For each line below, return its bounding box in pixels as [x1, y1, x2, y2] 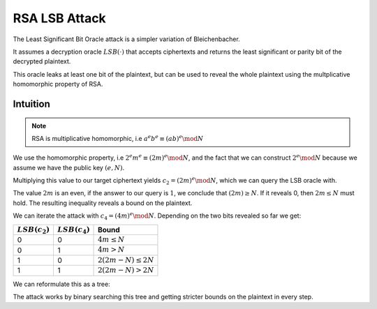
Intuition [13, 98, 50, 110]
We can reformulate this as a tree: [13, 280, 111, 288]
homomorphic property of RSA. [13, 80, 103, 89]
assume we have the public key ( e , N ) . [13, 163, 125, 172]
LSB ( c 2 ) [17, 225, 50, 235]
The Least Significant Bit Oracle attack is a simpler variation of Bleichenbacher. [13, 35, 240, 43]
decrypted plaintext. [13, 57, 71, 66]
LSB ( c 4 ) [57, 225, 90, 235]
